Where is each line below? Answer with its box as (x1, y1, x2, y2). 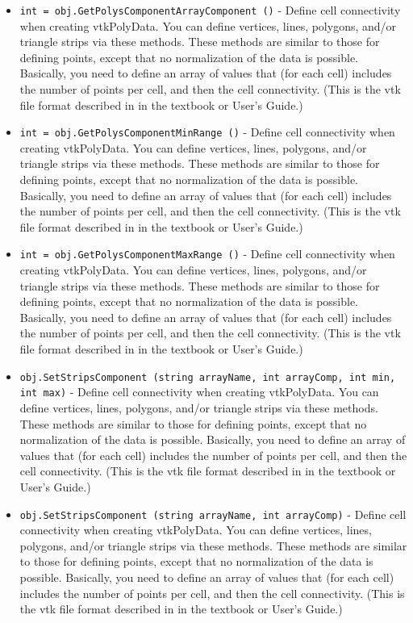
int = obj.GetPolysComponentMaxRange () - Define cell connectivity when (19, 245, 395, 262)
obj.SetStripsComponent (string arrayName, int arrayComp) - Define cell (19, 505, 407, 522)
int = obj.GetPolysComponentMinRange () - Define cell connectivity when (19, 123, 395, 140)
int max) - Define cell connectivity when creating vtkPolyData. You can (19, 383, 379, 400)
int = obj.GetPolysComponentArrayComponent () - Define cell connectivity (19, 2, 401, 18)
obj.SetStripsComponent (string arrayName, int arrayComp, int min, (19, 371, 396, 383)
